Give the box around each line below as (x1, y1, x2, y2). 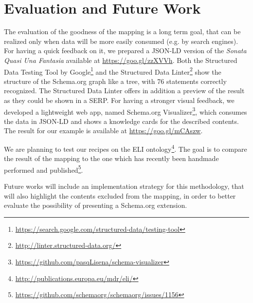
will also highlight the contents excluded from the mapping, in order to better (4, 190, 236, 201)
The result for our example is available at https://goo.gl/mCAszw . (4, 125, 203, 136)
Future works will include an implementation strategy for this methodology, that (4, 181, 244, 191)
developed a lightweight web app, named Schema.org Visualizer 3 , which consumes (4, 105, 247, 117)
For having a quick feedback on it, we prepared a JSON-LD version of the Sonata (4, 45, 247, 56)
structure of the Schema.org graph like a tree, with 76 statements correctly (4, 76, 227, 86)
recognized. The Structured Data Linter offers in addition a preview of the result (4, 85, 245, 96)
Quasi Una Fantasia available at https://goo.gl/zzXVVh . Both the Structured (4, 55, 237, 65)
